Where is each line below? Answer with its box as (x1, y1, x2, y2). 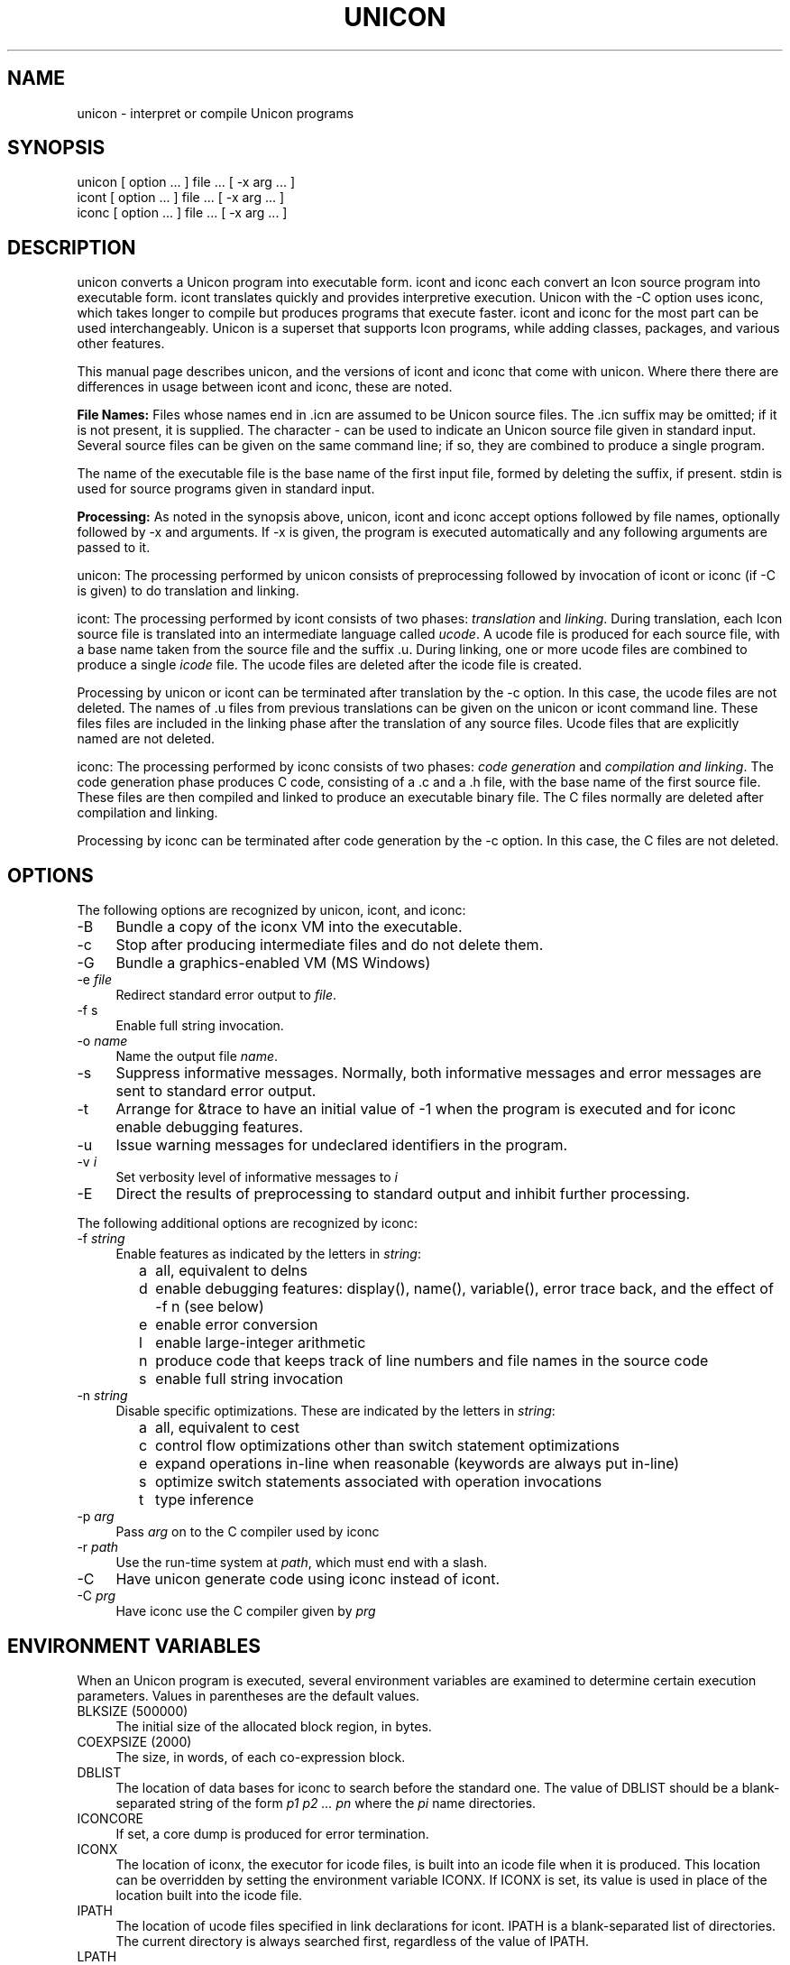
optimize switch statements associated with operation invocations (154, 1472, 602, 1491)
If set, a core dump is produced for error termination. (115, 1825, 429, 1841)
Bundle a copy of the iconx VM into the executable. (115, 918, 463, 936)
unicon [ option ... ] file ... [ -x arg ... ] (77, 174, 296, 190)
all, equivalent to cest (154, 1418, 299, 1437)
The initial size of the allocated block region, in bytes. (115, 1718, 432, 1734)
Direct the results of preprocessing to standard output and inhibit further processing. (115, 1185, 691, 1204)
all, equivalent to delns (155, 1261, 308, 1280)
